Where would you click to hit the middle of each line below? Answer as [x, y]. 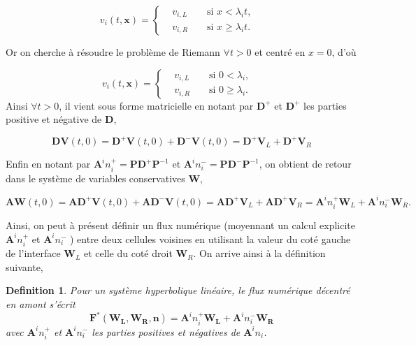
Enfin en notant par [48, 164]
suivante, [24, 266]
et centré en [280, 52]
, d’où [344, 52]
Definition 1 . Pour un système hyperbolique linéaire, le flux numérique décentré [178, 290]
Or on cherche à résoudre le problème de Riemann [113, 52]
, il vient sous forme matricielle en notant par [156, 105]
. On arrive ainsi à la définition [259, 253]
